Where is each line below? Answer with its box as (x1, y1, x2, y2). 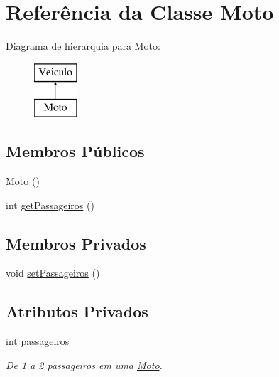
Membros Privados (6, 232, 146, 254)
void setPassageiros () (6, 265, 100, 280)
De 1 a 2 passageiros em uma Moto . (6, 357, 163, 372)
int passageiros (6, 334, 70, 349)
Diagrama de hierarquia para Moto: (6, 38, 160, 53)
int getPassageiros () (6, 197, 94, 212)
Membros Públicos (6, 140, 145, 162)
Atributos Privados (6, 300, 148, 322)
